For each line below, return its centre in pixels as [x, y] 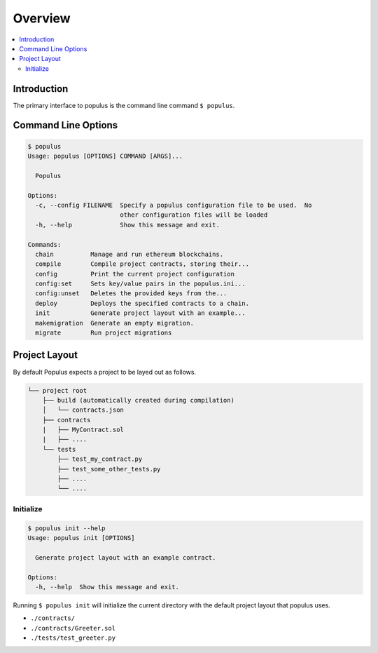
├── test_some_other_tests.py [109, 469]
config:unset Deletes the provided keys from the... [131, 294]
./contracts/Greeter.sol [73, 628]
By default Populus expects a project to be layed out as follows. [104, 372]
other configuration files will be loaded [194, 215]
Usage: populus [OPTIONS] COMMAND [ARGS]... [105, 156]
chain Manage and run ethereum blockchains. [129, 254]
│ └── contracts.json [83, 410]
